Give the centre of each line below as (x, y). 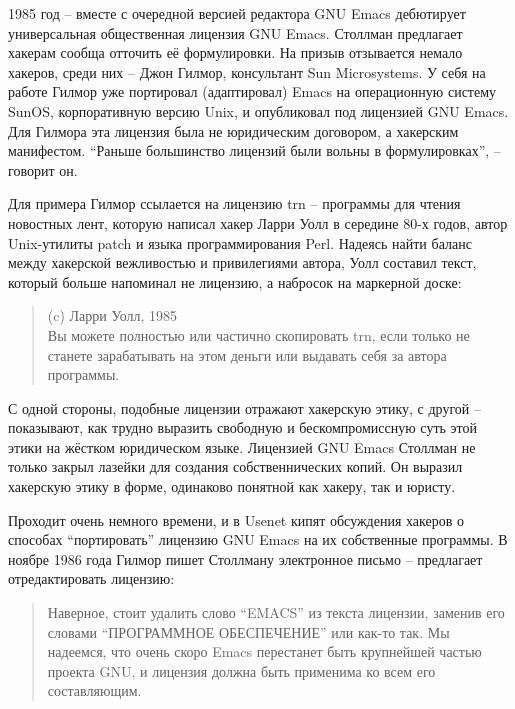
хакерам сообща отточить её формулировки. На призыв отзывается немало (235, 52)
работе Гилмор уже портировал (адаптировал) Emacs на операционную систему (252, 91)
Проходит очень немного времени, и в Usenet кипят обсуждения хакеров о (236, 519)
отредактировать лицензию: (91, 578)
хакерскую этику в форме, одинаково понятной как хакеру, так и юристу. (232, 486)
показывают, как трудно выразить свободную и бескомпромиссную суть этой (242, 427)
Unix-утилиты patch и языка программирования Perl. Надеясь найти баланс (240, 242)
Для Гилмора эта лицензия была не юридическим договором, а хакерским (233, 130)
